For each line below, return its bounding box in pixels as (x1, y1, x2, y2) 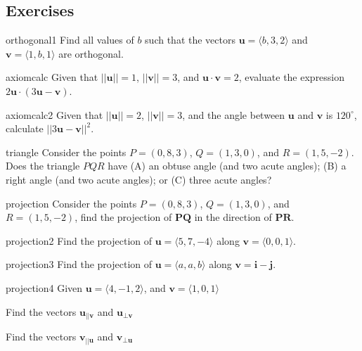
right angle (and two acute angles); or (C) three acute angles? (6, 172, 272, 186)
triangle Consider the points (6, 144, 127, 159)
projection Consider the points (6, 196, 137, 210)
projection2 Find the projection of (6, 233, 152, 248)
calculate (6, 121, 44, 136)
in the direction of (194, 210, 272, 224)
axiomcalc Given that (6, 70, 98, 84)
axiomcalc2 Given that (6, 107, 103, 122)
